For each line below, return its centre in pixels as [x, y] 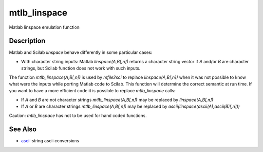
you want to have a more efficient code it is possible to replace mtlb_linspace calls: [92, 91]
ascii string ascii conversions [50, 141]
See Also [23, 129]
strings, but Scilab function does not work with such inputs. [81, 68]
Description [27, 41]
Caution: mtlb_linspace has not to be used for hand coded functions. [78, 115]
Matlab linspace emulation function [44, 27]
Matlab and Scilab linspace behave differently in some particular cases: [81, 52]
